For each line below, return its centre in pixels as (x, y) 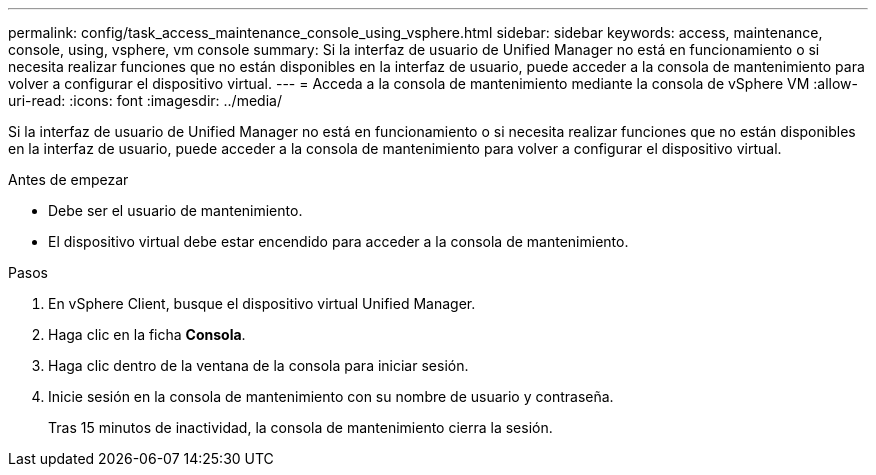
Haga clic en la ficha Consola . (147, 334)
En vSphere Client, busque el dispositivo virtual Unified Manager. (262, 303)
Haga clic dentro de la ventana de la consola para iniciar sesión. (258, 365)
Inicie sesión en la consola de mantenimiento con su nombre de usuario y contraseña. (331, 396)
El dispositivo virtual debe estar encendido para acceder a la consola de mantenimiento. (338, 241)
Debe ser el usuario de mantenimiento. (175, 210)
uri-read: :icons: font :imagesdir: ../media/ (145, 100)
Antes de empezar (68, 179)
